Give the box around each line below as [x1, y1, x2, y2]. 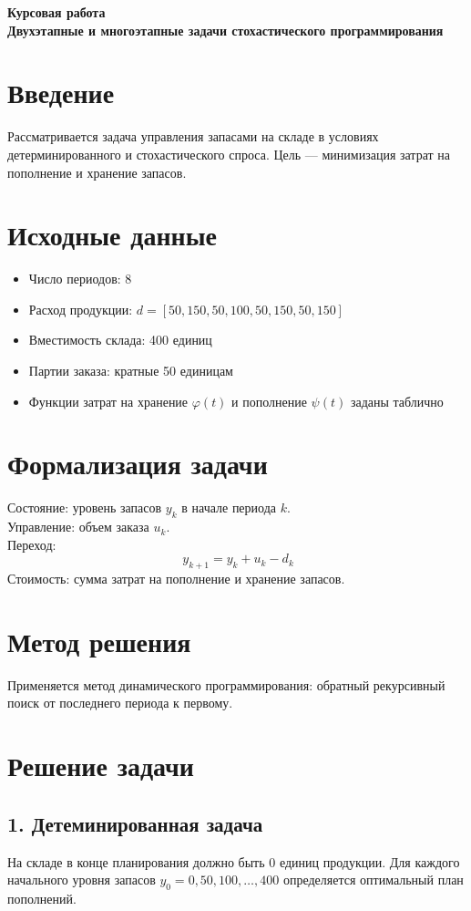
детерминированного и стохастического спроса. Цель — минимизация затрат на [7, 144, 450, 163]
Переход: [7, 534, 56, 554]
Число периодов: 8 [28, 269, 132, 288]
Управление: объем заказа [7, 517, 149, 536]
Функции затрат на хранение [28, 391, 189, 410]
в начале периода [181, 498, 277, 517]
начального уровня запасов [7, 870, 156, 889]
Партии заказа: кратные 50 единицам [28, 361, 233, 379]
